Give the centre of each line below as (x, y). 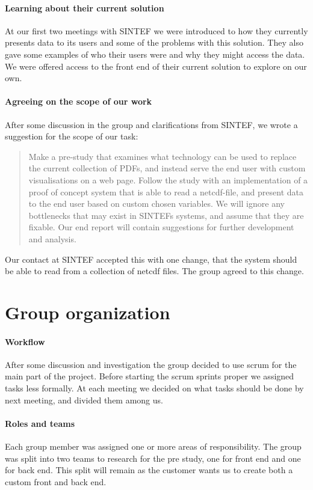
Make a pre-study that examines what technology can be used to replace (163, 156)
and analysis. (52, 238)
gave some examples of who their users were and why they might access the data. (155, 54)
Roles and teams (40, 423)
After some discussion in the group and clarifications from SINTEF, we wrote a (151, 124)
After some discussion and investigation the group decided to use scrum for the (151, 364)
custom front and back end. (56, 481)
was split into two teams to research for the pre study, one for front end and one (153, 458)
